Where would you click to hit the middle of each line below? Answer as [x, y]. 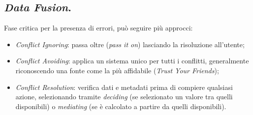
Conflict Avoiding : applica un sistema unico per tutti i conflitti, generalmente [132, 61]
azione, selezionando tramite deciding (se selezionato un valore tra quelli [124, 97]
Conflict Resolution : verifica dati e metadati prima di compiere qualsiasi [124, 87]
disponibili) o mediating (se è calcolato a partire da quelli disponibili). [121, 106]
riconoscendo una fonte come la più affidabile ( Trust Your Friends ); [117, 70]
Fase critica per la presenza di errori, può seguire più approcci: [98, 28]
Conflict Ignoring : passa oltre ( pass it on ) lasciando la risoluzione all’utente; [130, 44]
